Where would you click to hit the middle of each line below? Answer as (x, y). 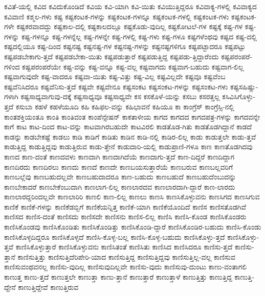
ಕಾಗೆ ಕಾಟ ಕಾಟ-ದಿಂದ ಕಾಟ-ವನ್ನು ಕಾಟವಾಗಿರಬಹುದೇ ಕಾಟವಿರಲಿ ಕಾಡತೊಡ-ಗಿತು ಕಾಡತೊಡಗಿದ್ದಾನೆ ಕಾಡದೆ (128, 127)
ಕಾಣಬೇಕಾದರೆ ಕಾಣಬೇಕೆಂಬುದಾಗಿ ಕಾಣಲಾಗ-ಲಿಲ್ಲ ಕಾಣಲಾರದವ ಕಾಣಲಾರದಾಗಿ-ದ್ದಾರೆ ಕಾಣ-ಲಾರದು (120, 186)
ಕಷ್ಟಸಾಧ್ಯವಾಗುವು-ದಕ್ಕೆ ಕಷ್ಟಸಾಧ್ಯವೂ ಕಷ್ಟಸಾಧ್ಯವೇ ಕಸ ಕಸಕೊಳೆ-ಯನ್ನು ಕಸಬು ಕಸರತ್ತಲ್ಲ (120, 96)
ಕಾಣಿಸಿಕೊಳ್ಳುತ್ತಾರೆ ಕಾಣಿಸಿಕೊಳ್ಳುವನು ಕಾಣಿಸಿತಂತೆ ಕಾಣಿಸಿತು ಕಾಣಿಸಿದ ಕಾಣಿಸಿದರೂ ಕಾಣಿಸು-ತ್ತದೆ (124, 247)
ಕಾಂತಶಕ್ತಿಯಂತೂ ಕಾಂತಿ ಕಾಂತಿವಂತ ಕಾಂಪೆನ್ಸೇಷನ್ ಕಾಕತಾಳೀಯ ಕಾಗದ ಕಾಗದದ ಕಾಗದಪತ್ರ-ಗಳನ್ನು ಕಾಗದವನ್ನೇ (132, 116)
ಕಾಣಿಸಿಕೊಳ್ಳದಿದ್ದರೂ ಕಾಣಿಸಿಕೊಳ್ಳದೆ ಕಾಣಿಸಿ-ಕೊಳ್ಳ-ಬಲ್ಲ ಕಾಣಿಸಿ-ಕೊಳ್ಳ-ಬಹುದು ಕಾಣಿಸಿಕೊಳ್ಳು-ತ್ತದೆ (115, 236)
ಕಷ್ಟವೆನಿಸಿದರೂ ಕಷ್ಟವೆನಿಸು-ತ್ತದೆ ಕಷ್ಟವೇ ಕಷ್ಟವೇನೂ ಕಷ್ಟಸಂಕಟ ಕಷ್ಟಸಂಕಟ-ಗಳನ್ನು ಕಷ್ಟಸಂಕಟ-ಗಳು (116, 86)
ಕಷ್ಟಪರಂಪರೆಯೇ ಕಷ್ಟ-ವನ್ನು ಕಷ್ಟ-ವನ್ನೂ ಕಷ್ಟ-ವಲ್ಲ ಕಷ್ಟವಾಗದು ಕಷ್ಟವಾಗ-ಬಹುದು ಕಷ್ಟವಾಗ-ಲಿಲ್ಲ (133, 66)
